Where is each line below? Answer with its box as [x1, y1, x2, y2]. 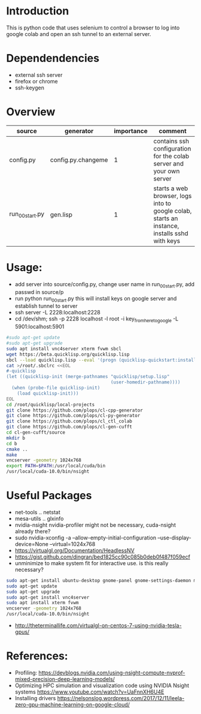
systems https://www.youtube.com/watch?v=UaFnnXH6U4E [14, 688, 165, 695]
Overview [6, 105, 56, 119]
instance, [153, 221, 179, 230]
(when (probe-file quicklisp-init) [11, 385, 100, 391]
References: [6, 649, 68, 663]
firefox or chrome [14, 77, 58, 85]
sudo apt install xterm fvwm [6, 600, 79, 606]
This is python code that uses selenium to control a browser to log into [6, 24, 180, 31]
